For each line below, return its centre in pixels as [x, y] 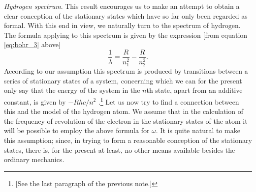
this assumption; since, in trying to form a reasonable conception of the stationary [128, 140]
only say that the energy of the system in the [72, 90]
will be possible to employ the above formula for [77, 130]
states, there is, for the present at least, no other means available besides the [120, 150]
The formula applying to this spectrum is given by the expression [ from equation [126, 35]
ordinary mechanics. [34, 159]
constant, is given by [35, 101]
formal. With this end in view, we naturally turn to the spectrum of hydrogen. [122, 25]
